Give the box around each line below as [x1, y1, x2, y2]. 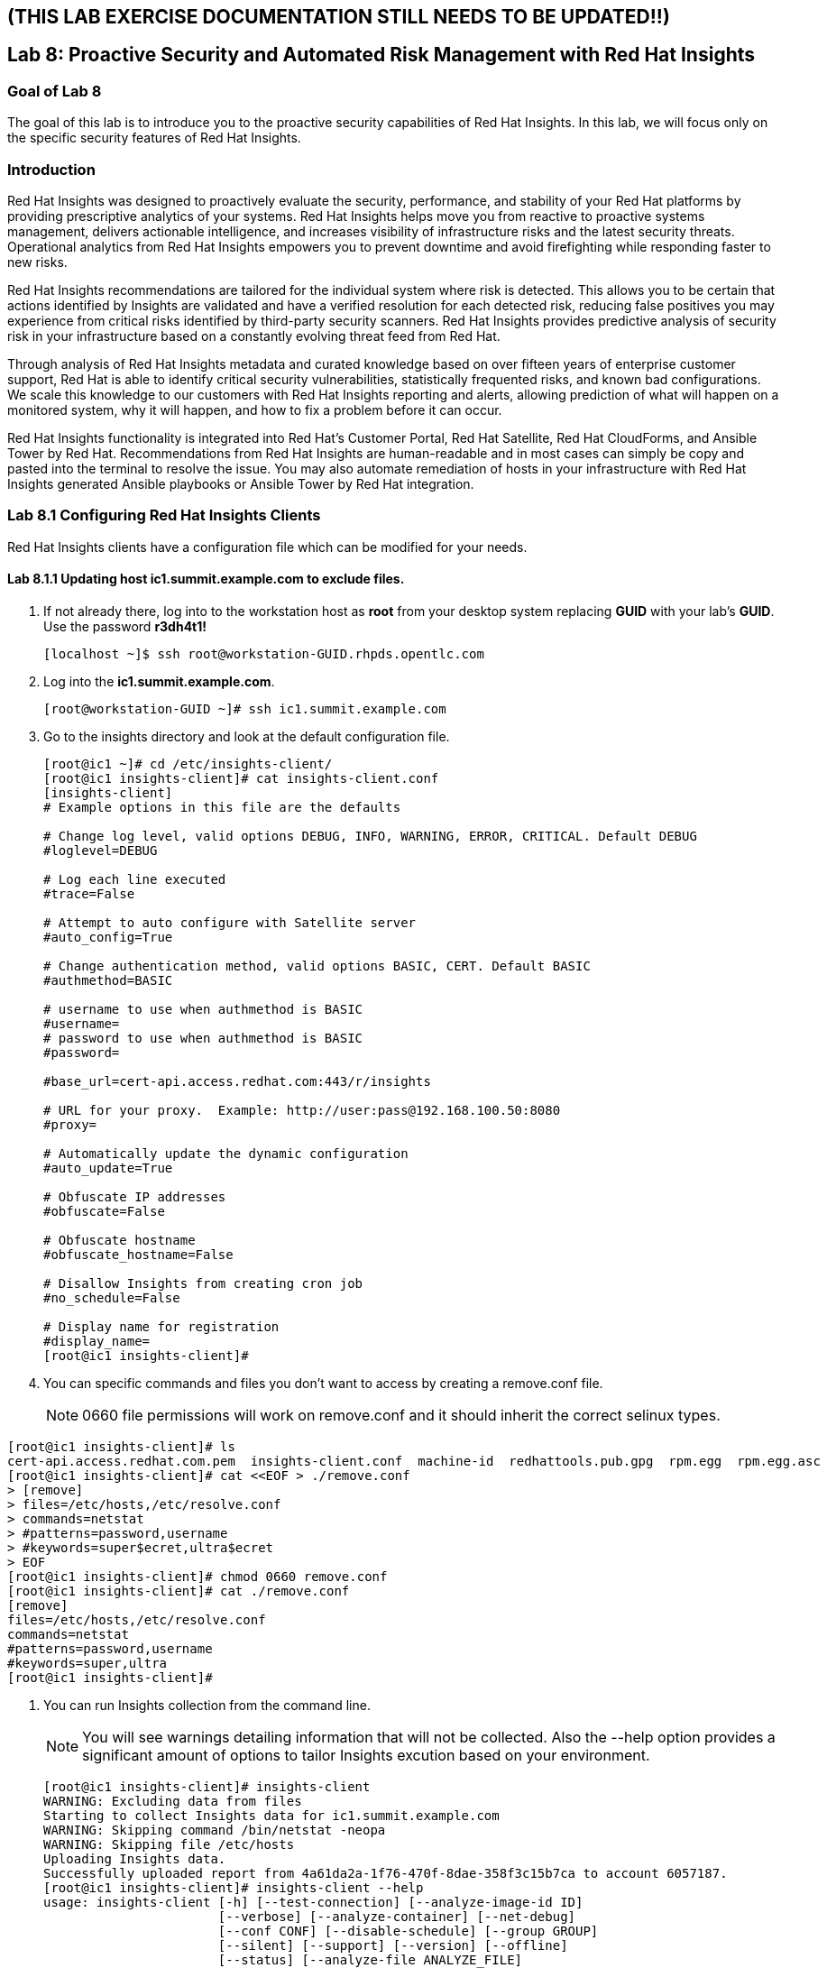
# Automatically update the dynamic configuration [43, 1145, 409, 1161]
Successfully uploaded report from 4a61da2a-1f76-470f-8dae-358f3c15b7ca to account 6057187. [43, 1865, 728, 1881]
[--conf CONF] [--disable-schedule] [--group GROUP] [217, 1923, 599, 1938]
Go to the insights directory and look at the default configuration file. [43, 728, 450, 744]
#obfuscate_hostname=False [43, 1246, 234, 1262]
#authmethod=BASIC [43, 972, 173, 988]
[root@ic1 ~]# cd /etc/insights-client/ [43, 756, 333, 771]
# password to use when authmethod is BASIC [43, 1030, 363, 1045]
